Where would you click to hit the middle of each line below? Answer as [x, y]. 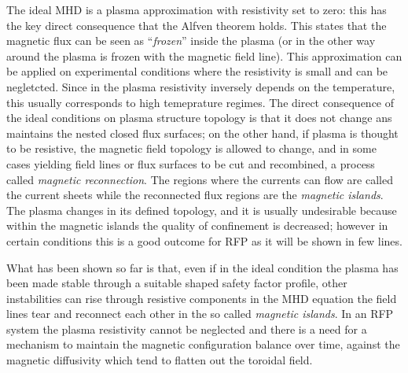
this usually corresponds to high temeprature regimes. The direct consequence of [200, 102]
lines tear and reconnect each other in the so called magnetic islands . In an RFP [200, 314]
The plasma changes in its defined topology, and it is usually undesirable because [202, 210]
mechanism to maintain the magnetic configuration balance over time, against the [203, 344]
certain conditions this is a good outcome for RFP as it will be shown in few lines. [204, 240]
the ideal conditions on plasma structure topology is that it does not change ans [199, 118]
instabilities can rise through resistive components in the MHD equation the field [202, 298]
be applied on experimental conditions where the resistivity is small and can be [197, 71]
